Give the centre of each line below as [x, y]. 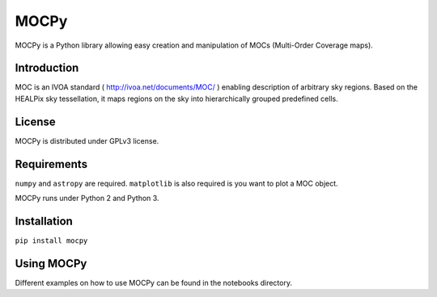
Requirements [51, 164]
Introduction [47, 68]
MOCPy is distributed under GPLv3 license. [87, 140]
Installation [44, 221]
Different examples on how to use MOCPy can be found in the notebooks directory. [154, 282]
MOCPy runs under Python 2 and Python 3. [87, 199]
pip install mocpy [51, 241]
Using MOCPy [51, 264]
